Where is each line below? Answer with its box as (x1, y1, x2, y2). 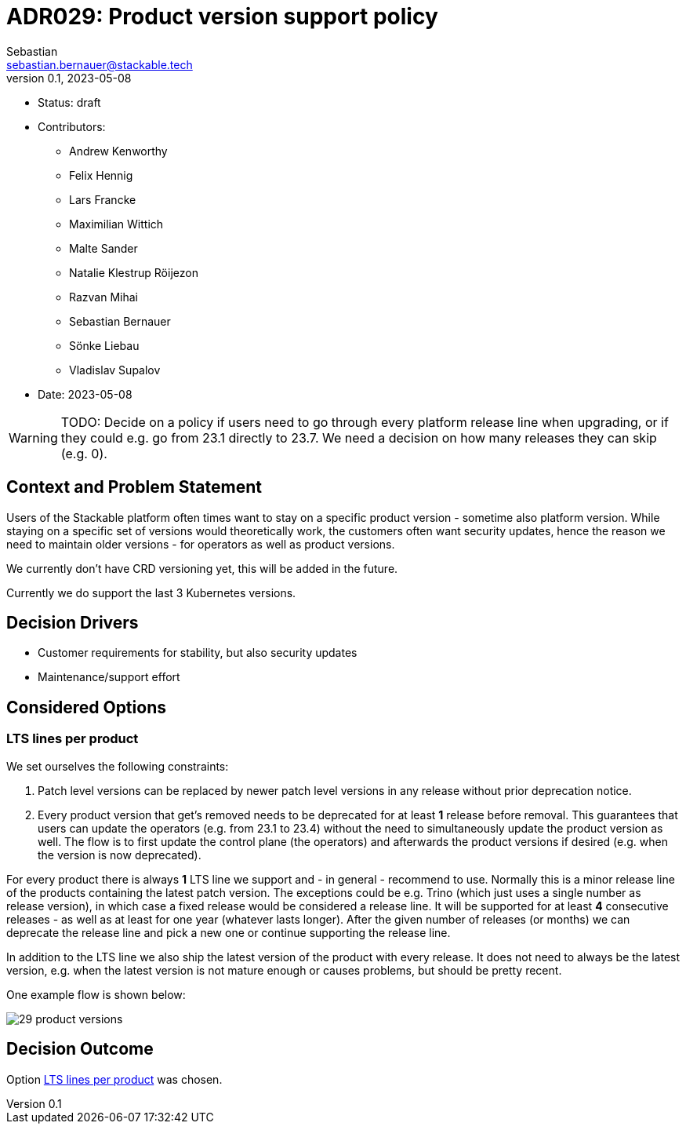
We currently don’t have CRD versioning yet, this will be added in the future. (6, 561, 398, 575)
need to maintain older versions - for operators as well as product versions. (6, 537, 395, 551)
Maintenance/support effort (38, 670, 180, 684)
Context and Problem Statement (6, 477, 262, 498)
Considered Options (6, 697, 166, 717)
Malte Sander (69, 241, 138, 255)
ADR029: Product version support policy (6, 3, 438, 30)
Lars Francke (69, 192, 136, 206)
